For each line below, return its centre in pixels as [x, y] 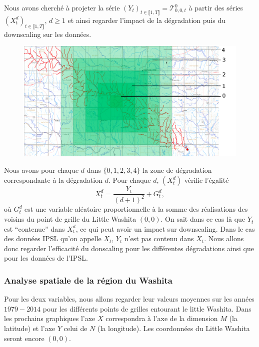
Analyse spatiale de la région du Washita [88, 280]
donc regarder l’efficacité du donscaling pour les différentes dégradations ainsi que [129, 248]
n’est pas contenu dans [159, 238]
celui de [75, 328]
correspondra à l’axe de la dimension [162, 318]
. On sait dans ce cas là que [203, 219]
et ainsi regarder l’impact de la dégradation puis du [146, 20]
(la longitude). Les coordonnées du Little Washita [174, 328]
